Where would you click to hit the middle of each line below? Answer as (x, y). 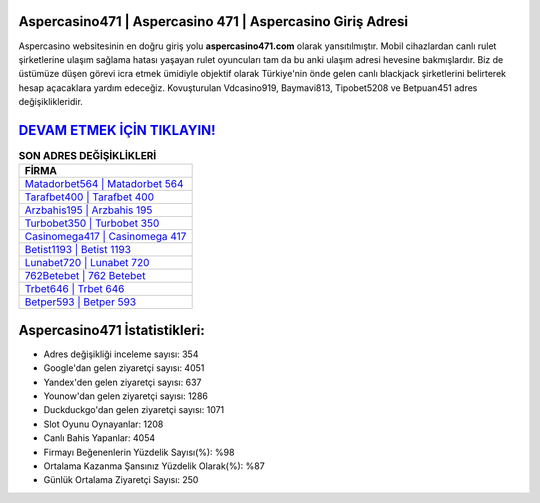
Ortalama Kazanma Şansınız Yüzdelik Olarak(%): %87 (154, 466)
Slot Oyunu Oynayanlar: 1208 (103, 424)
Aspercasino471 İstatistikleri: (111, 330)
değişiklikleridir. (51, 102)
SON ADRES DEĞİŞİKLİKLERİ (87, 156)
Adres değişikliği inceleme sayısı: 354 (121, 354)
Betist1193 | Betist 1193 (78, 250)
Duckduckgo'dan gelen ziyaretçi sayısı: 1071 (134, 410)
